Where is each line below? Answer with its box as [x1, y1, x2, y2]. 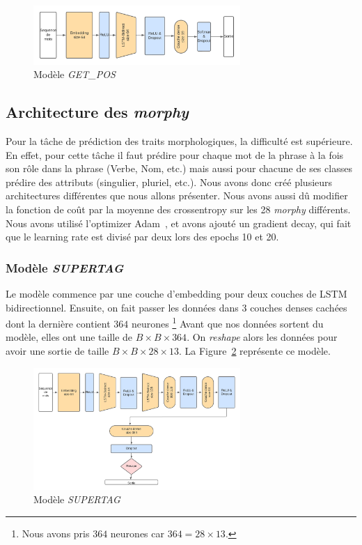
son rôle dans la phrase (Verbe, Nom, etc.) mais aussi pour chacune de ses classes [6, 161, 352, 176]
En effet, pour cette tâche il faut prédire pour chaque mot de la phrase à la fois [6, 147, 344, 162]
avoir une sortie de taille [6, 344, 109, 358]
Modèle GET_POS [33, 67, 116, 82]
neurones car [110, 526, 164, 541]
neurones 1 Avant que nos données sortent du [131, 314, 324, 330]
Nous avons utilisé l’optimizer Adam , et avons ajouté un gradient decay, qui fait [6, 215, 352, 230]
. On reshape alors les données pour [187, 330, 338, 344]
